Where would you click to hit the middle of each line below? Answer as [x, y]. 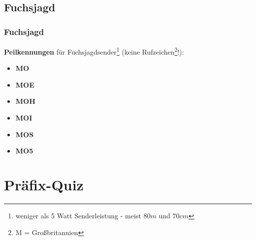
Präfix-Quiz [44, 184]
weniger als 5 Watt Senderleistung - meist [78, 215]
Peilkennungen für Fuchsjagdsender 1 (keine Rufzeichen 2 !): [94, 51]
